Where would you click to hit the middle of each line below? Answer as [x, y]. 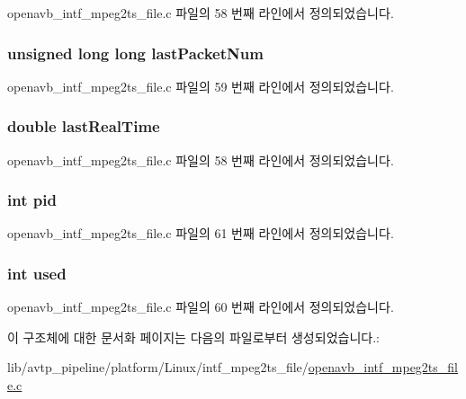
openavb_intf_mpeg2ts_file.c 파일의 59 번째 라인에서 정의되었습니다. [201, 86]
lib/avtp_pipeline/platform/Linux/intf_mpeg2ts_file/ [158, 367]
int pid [32, 200]
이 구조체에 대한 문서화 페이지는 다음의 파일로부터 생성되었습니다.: [193, 337]
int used [37, 273]
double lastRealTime [84, 126]
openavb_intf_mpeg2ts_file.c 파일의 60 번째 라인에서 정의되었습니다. [201, 307]
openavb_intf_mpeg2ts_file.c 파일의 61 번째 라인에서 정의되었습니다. [201, 233]
